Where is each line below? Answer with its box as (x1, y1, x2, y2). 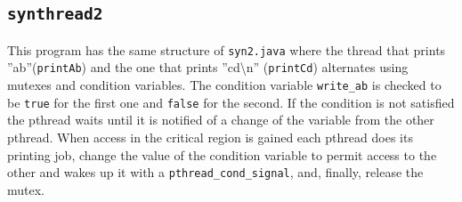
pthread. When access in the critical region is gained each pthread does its (7, 128, 413, 146)
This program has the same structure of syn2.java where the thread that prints (7, 40, 446, 59)
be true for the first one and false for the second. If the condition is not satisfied (7, 93, 455, 111)
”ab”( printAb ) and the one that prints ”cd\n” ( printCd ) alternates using (7, 58, 409, 77)
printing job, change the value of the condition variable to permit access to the (7, 145, 437, 164)
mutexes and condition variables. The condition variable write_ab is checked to (7, 76, 442, 94)
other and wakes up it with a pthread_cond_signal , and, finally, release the (7, 163, 424, 182)
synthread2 (7, 4, 103, 24)
